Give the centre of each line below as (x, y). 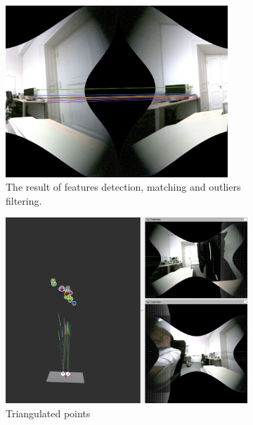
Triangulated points (48, 413)
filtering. (24, 200)
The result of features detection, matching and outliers (123, 187)
